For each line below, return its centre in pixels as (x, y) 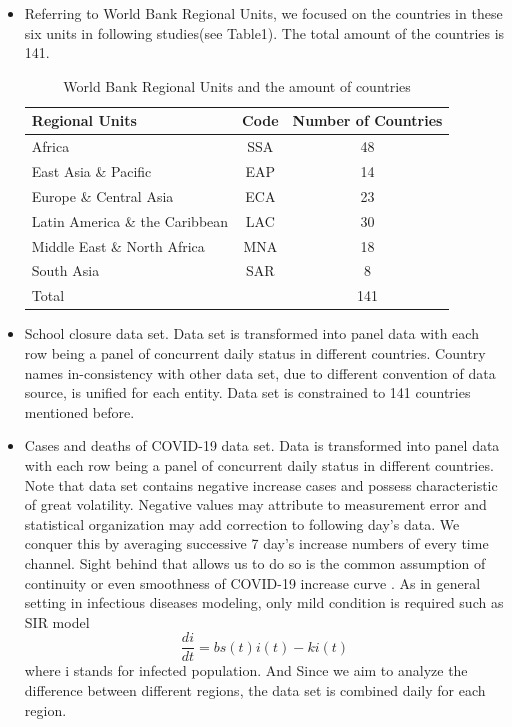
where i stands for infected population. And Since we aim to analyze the (246, 670)
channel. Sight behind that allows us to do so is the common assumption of (255, 562)
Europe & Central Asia (102, 195)
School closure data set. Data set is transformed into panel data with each (251, 333)
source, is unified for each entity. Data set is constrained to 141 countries (247, 392)
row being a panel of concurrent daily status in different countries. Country (255, 352)
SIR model (57, 621)
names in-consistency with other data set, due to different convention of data (260, 372)
